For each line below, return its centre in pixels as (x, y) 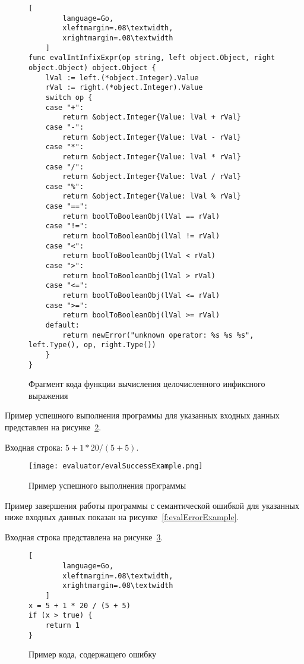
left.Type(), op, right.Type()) (92, 345)
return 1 (62, 625)
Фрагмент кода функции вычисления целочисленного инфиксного (147, 384)
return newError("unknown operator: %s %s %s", (158, 335)
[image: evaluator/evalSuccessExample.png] (116, 466)
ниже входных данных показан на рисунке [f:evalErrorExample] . (122, 517)
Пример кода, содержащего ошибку (92, 654)
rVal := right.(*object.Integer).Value (124, 88)
